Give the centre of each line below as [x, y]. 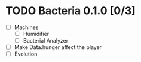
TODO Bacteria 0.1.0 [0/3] [70, 11]
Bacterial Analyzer [46, 41]
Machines [26, 27]
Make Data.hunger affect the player [58, 47]
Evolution [26, 54]
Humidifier [36, 34]
